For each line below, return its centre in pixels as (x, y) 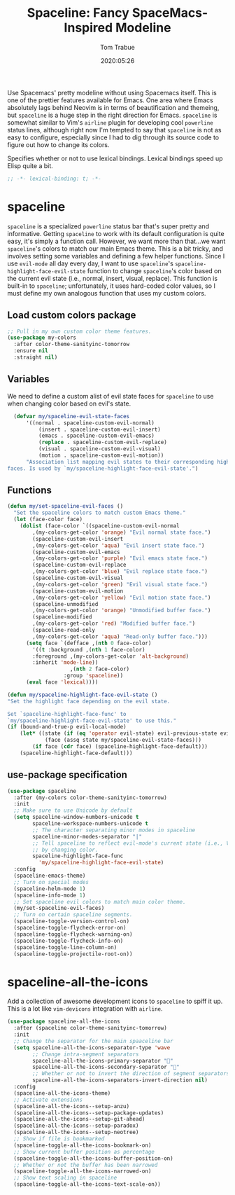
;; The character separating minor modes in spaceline (114, 830)
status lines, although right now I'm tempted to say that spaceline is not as (114, 130)
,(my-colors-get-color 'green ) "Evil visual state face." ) (120, 584)
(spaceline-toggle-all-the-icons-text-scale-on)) (87, 1184)
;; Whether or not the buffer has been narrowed (86, 1165)
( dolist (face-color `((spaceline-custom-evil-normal (100, 526)
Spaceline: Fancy (78, 13)
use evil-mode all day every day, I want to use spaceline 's (90, 263)
